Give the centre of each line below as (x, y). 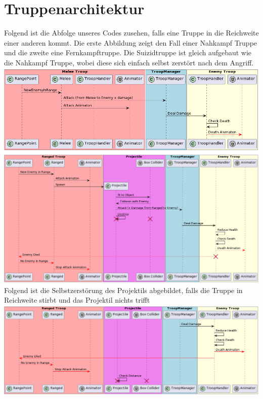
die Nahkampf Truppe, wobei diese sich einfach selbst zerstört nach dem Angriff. (129, 62)
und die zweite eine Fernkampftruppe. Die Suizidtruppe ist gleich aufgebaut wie (128, 52)
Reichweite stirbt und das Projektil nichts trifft (77, 300)
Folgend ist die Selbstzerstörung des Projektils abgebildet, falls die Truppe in (123, 290)
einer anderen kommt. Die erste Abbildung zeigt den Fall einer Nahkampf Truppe (131, 42)
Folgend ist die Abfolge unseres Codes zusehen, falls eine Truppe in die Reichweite (131, 33)
